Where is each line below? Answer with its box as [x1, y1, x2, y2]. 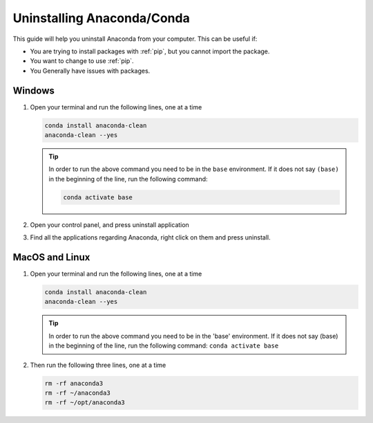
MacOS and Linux [12, 251, 90, 263]
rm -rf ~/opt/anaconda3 [44, 399, 126, 406]
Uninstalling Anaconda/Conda [12, 10, 190, 26]
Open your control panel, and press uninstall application [30, 220, 189, 228]
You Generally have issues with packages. [30, 66, 151, 75]
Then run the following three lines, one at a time [30, 361, 166, 369]
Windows [12, 84, 55, 96]
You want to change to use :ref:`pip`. [30, 57, 134, 65]
